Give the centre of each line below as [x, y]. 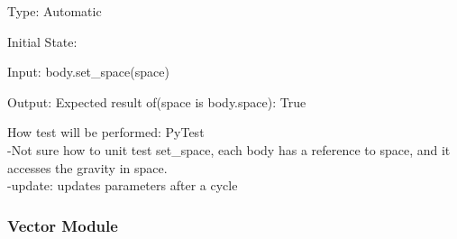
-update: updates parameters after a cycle [123, 185]
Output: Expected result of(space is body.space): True [157, 101]
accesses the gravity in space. [87, 167]
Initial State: [42, 41]
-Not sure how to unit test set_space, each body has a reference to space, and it [229, 149]
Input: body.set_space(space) [88, 72]
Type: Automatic [55, 11]
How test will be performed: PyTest [106, 132]
